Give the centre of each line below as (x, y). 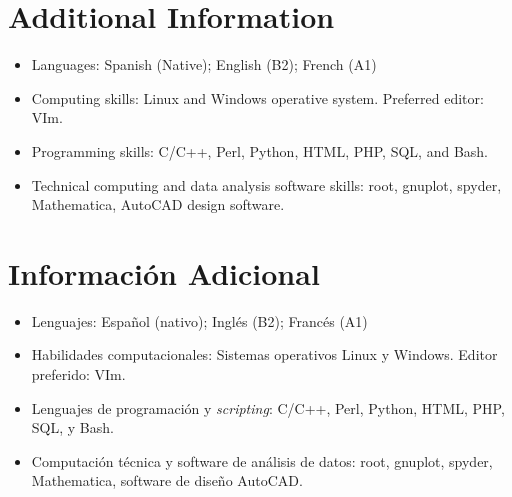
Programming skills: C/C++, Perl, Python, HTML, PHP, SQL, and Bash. (259, 150)
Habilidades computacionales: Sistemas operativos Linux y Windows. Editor (264, 354)
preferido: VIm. (78, 374)
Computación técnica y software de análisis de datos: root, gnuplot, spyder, (262, 460)
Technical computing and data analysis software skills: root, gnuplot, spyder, (266, 184)
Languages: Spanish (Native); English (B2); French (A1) (204, 64)
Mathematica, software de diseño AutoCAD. (167, 480)
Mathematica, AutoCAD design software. (158, 204)
